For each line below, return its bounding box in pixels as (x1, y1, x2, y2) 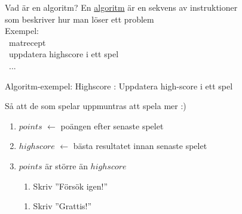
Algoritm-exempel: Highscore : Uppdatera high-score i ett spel (5, 79, 233, 92)
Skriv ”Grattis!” (33, 200, 92, 212)
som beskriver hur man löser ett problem (5, 13, 154, 25)
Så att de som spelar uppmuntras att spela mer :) (5, 100, 186, 112)
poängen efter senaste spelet (60, 119, 164, 132)
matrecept (8, 36, 46, 48)
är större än (45, 159, 88, 172)
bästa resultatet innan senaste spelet (73, 139, 207, 152)
